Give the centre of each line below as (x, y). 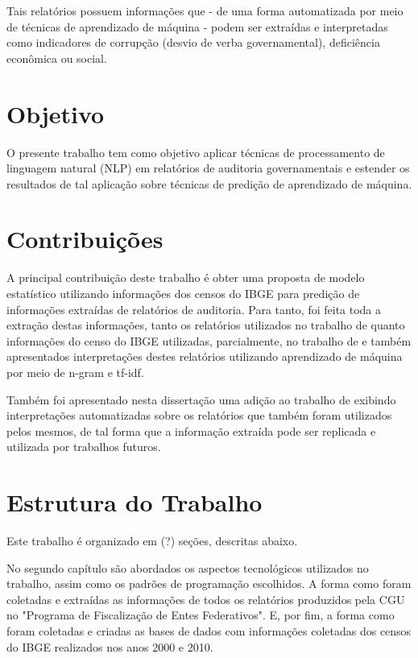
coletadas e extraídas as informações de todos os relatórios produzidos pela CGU (206, 599)
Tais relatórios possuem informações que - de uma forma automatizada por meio (205, 10)
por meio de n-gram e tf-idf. (75, 372)
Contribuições (85, 239)
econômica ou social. (57, 58)
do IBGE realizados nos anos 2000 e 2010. (110, 646)
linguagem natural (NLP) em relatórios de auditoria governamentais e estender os (208, 168)
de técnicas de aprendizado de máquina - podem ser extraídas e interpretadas (197, 26)
